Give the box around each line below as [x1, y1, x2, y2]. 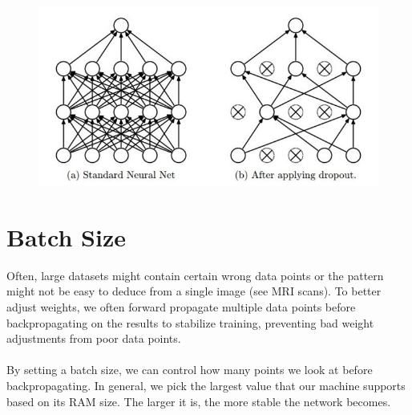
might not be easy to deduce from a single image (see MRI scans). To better [6, 283, 382, 299]
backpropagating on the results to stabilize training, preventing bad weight [6, 314, 374, 331]
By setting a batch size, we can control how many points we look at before [6, 361, 373, 378]
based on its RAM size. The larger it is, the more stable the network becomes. [6, 393, 391, 409]
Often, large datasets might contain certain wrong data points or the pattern [6, 266, 384, 283]
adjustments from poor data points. [6, 330, 181, 347]
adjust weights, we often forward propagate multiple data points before [6, 298, 356, 315]
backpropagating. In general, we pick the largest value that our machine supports [6, 376, 406, 393]
